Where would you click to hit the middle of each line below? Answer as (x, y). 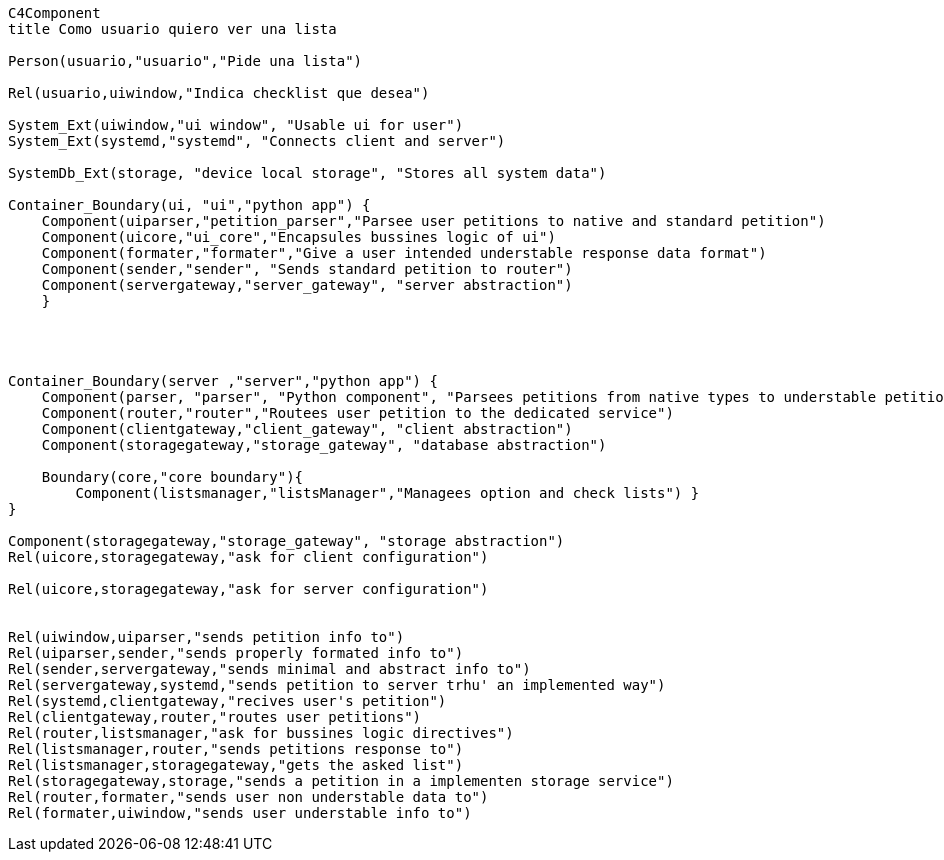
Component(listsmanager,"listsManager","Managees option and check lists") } (387, 493)
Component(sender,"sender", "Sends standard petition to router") (307, 269)
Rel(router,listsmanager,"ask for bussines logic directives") (261, 733)
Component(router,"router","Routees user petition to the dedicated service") (357, 413)
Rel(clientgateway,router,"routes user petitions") (215, 717)
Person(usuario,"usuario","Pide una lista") (185, 61)
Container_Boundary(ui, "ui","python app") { (189, 205)
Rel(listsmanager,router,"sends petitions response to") (236, 749)
